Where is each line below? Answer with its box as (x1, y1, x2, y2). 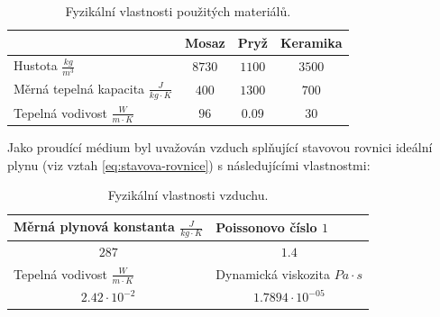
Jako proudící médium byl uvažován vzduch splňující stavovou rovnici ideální (7, 138, 433, 157)
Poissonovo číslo (215, 218, 317, 237)
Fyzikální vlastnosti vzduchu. (107, 186, 269, 204)
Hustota (14, 56, 58, 75)
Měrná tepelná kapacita (14, 78, 145, 97)
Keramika (280, 32, 343, 51)
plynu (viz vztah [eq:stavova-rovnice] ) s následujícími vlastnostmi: (7, 155, 371, 174)
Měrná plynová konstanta (14, 217, 175, 236)
